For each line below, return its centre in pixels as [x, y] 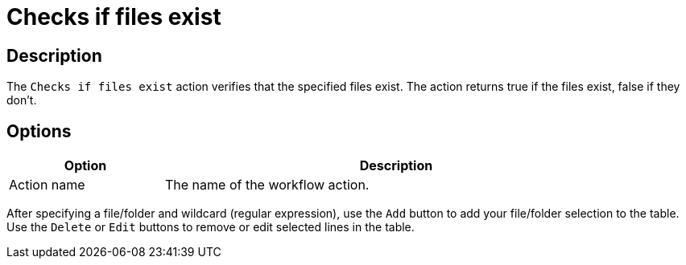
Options [39, 131]
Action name [47, 185]
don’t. [22, 100]
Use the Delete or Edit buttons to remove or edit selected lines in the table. [211, 227]
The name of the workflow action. [267, 185]
